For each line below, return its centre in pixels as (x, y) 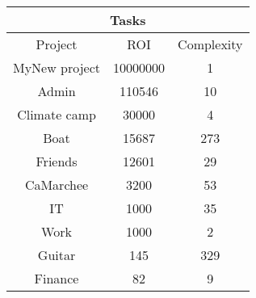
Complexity (210, 44)
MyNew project (57, 67)
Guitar (57, 255)
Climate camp (57, 114)
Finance (57, 278)
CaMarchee (57, 185)
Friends (57, 161)
